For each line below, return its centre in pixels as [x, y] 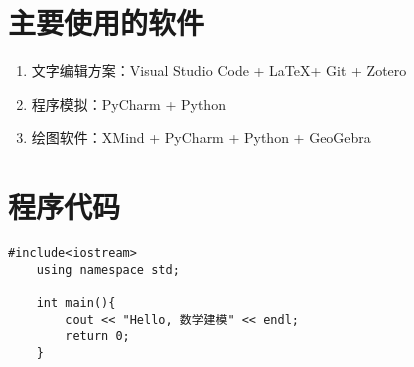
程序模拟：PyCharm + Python [128, 103]
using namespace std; [108, 269]
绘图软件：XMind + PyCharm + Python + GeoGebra [201, 137]
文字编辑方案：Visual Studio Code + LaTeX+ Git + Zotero [219, 70]
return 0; [97, 336]
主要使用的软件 [106, 22]
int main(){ [76, 303]
